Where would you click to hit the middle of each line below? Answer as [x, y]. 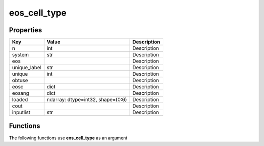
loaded [20, 100]
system [21, 55]
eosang [21, 93]
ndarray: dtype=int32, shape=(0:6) [87, 100]
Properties [25, 30]
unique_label [27, 67]
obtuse [20, 81]
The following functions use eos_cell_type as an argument [68, 138]
